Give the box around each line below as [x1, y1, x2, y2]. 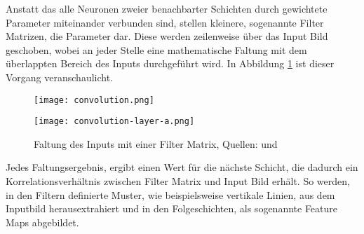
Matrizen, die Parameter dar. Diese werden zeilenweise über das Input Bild [6, 29, 328, 43]
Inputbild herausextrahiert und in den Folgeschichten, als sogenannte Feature [6, 201, 338, 216]
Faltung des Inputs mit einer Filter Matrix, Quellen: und [34, 136, 278, 151]
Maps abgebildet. [6, 214, 79, 229]
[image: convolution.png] [34, 95, 154, 105]
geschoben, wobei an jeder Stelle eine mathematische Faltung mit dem [6, 42, 307, 57]
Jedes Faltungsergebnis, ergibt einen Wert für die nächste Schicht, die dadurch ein [6, 160, 358, 174]
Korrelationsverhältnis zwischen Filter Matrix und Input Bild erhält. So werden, [6, 174, 350, 188]
